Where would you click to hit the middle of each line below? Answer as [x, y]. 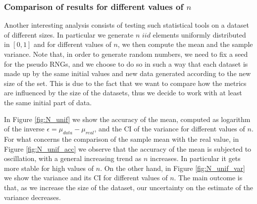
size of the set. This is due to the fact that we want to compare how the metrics [125, 83]
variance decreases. [32, 197]
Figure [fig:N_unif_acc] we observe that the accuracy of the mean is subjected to [128, 148]
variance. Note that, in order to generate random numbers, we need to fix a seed [126, 54]
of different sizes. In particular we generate [69, 34]
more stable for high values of [49, 168]
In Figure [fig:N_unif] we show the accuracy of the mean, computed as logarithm [127, 119]
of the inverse [24, 129]
